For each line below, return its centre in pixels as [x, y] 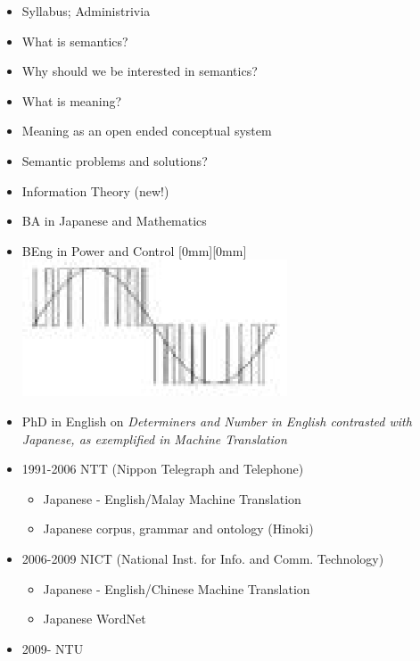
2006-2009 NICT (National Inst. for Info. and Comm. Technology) [203, 558]
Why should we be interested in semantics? [140, 71]
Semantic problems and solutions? [115, 160]
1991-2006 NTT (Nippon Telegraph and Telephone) [163, 469]
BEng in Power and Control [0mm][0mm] [134, 250]
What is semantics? [75, 41]
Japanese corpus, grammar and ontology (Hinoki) [178, 529]
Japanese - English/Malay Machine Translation [172, 498]
